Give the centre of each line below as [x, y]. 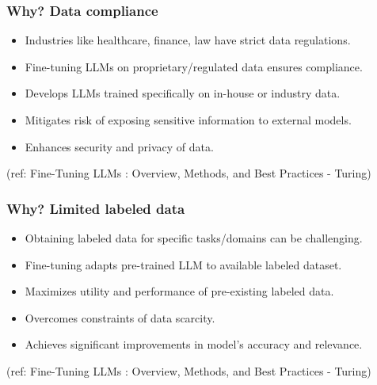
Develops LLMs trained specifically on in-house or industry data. [183, 93]
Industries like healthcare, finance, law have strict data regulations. [188, 40]
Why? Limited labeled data [96, 208]
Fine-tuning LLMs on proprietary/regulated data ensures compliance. [194, 66]
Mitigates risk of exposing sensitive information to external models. [188, 120]
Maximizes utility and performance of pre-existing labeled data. [179, 291]
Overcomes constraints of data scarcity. [120, 317]
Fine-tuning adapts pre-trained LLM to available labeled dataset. [183, 264]
